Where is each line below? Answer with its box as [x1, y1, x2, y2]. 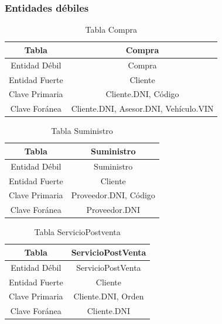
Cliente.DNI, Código [105, 88, 179, 100]
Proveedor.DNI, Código [71, 189, 155, 201]
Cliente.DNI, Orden [73, 290, 144, 302]
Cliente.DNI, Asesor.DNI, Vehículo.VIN [71, 102, 214, 115]
